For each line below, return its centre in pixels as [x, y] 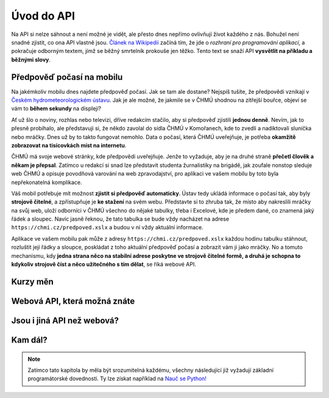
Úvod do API [43, 16]
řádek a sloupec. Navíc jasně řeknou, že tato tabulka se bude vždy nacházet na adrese [120, 219]
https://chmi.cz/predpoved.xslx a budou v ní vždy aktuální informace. [107, 227]
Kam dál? [30, 340]
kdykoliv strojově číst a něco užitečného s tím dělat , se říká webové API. [104, 265]
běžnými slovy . [31, 59]
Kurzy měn [33, 281]
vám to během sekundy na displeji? [56, 108]
